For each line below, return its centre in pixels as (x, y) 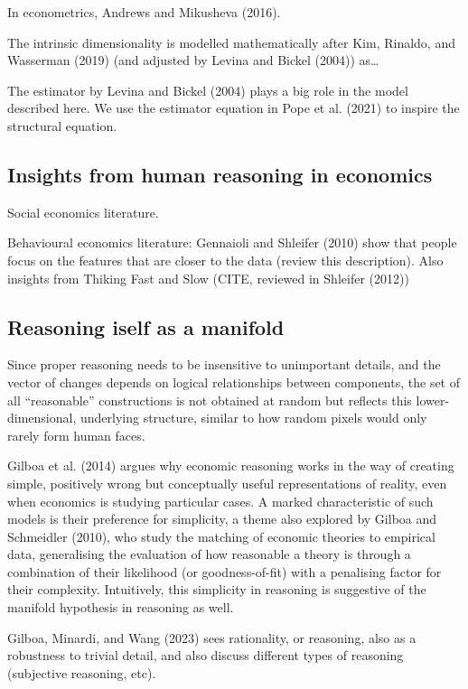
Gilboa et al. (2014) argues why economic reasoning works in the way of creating (231, 466)
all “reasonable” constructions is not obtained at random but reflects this (210, 400)
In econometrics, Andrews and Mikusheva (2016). (144, 12)
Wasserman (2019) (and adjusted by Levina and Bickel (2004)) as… (193, 60)
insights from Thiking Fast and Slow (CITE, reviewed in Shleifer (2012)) (208, 278)
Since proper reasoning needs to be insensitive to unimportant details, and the (224, 364)
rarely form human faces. (76, 435)
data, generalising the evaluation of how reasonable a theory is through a (209, 554)
